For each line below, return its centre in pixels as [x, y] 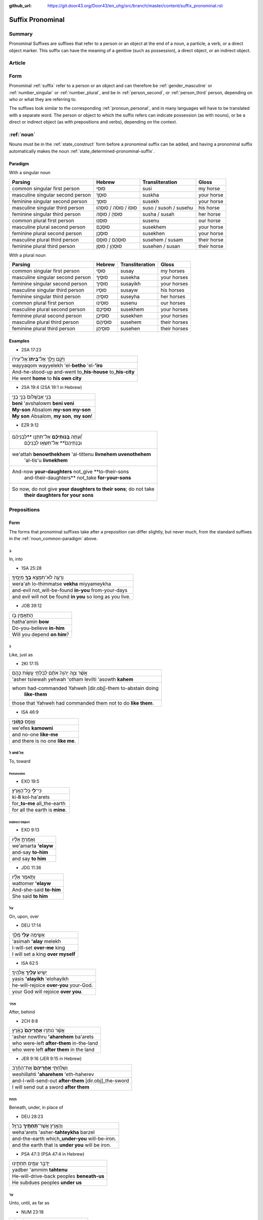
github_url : [20, 6]
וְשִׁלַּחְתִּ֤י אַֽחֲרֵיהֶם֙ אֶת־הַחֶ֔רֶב [40, 1068]
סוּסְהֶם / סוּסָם [111, 240]
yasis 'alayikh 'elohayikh [40, 979]
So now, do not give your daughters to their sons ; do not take [83, 489]
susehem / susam [163, 240]
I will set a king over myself [44, 954]
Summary [21, 34]
